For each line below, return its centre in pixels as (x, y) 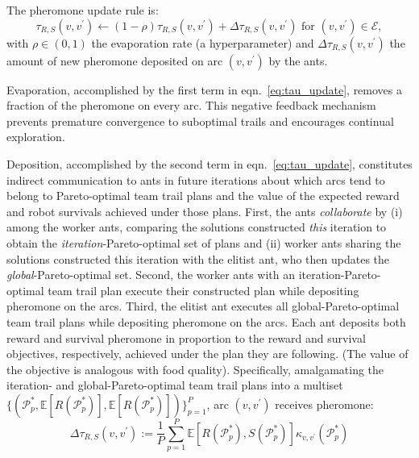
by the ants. (298, 60)
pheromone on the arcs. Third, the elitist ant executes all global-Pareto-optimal (203, 306)
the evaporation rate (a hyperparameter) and (203, 42)
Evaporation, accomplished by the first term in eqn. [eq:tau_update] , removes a (204, 89)
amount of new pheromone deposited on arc (115, 60)
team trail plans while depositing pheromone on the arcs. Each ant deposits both (206, 321)
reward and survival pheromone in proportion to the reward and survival (186, 337)
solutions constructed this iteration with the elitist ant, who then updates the (198, 258)
